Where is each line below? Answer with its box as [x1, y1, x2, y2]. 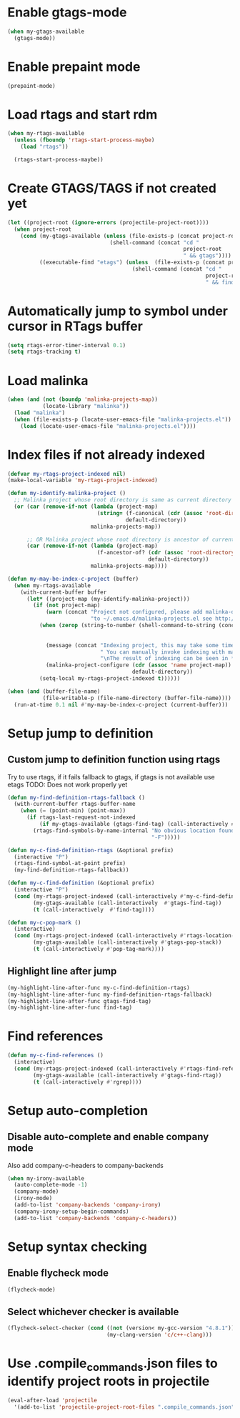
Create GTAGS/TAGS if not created [7, 180, 216, 196]
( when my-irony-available [7, 1174, 84, 1182]
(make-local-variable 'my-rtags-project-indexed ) [7, 476, 159, 484]
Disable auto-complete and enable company [7, 1131, 209, 1143]
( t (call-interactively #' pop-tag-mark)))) [33, 946, 164, 953]
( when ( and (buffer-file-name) [7, 687, 101, 695]
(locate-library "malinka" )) [42, 403, 130, 410]
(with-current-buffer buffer [20, 589, 107, 596]
